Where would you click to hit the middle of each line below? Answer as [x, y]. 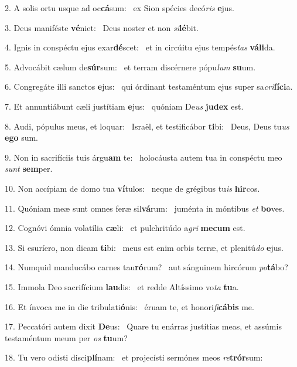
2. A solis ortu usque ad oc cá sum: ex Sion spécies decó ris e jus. [120, 8]
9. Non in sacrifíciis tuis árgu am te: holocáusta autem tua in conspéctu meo [144, 157]
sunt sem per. [29, 169]
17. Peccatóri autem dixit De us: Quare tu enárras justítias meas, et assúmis [143, 326]
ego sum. [22, 137]
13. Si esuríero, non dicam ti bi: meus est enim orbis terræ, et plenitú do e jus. [144, 247]
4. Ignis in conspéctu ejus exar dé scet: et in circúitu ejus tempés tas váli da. [140, 47]
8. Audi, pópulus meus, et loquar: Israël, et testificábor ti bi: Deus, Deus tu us [147, 126]
